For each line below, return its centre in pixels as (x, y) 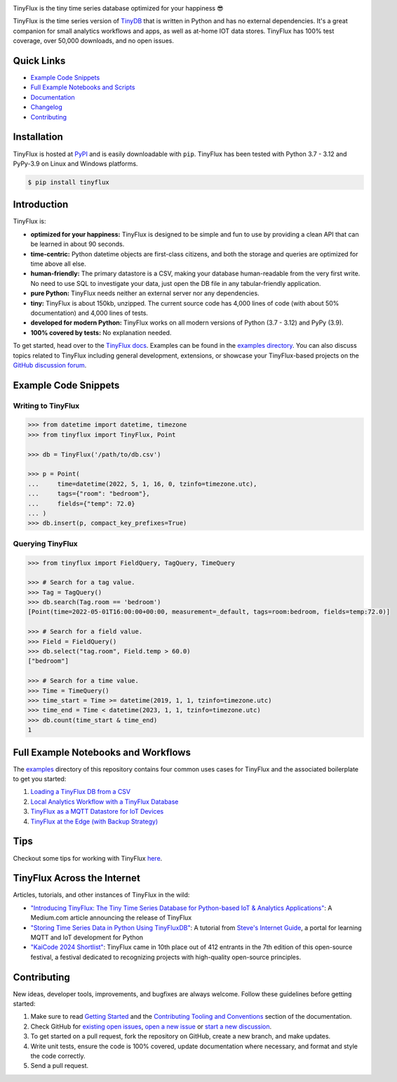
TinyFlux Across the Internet (76, 878)
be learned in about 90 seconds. (78, 244)
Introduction (41, 205)
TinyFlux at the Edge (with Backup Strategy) (94, 821)
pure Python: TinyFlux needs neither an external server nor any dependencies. (145, 293)
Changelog (46, 107)
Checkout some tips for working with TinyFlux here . (88, 858)
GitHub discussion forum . (50, 365)
